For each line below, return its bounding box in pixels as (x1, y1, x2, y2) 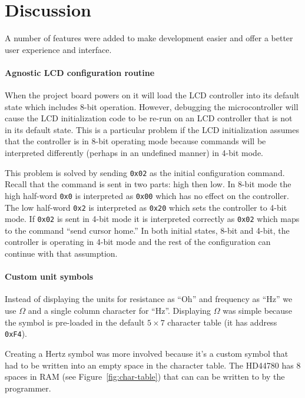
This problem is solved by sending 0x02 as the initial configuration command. (5, 166, 285, 178)
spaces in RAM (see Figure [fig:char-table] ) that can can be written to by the (5, 370, 285, 383)
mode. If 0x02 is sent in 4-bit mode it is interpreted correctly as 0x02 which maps (5, 213, 300, 225)
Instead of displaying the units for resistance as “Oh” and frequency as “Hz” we (5, 293, 293, 305)
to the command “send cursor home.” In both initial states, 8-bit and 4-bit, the (5, 224, 290, 236)
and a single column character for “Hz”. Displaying (28, 304, 211, 317)
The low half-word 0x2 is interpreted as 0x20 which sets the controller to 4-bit (5, 201, 287, 213)
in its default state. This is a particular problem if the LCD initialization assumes (5, 123, 299, 135)
